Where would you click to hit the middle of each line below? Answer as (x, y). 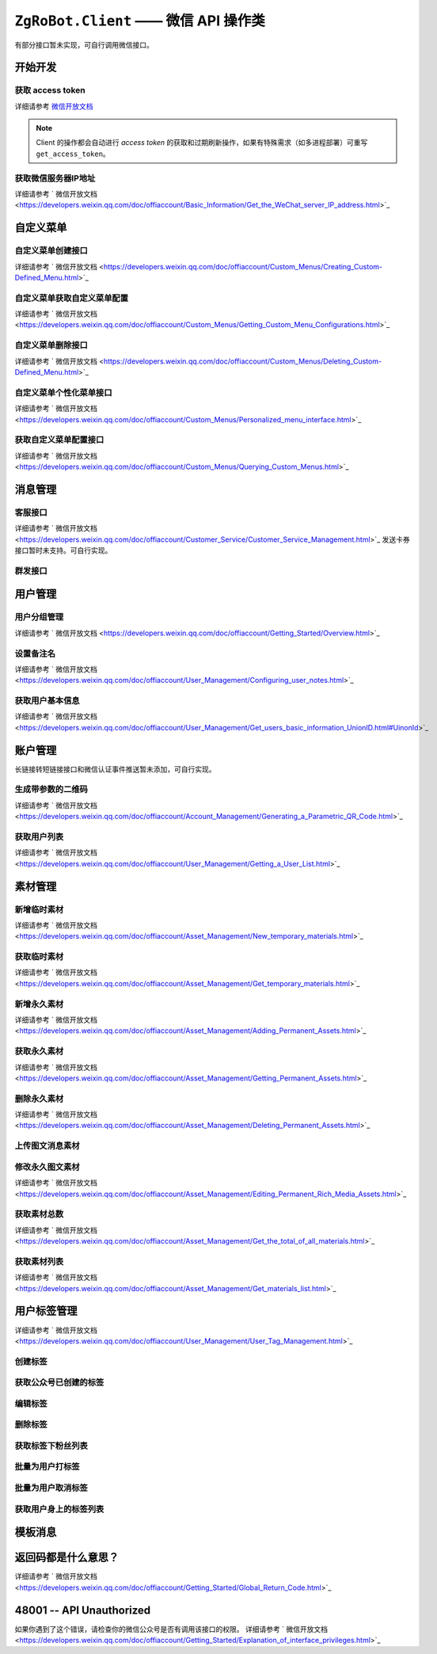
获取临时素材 (39, 957)
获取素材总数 (39, 1214)
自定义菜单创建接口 (51, 251)
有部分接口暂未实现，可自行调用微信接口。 (84, 44)
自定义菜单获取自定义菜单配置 (72, 298)
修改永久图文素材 (47, 1167)
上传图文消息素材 (47, 1146)
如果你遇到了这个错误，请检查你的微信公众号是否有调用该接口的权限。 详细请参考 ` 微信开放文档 (171, 1629)
